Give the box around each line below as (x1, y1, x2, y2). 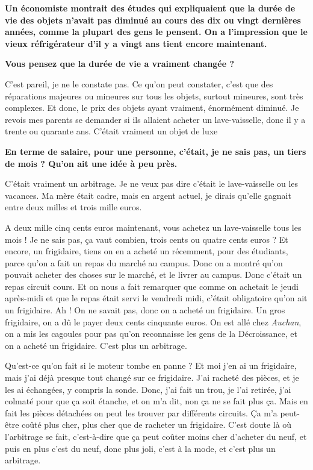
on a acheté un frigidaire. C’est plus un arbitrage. (5, 339, 187, 351)
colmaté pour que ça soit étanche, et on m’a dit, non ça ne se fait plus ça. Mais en (5, 395, 308, 407)
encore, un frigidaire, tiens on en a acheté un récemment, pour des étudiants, (5, 245, 288, 257)
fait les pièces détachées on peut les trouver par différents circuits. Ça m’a (5, 406, 277, 419)
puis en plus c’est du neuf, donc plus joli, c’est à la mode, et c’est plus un (5, 442, 276, 454)
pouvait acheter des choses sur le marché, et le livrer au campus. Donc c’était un (5, 268, 302, 281)
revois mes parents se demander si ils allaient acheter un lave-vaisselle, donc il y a (5, 113, 306, 125)
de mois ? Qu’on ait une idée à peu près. (5, 157, 178, 169)
